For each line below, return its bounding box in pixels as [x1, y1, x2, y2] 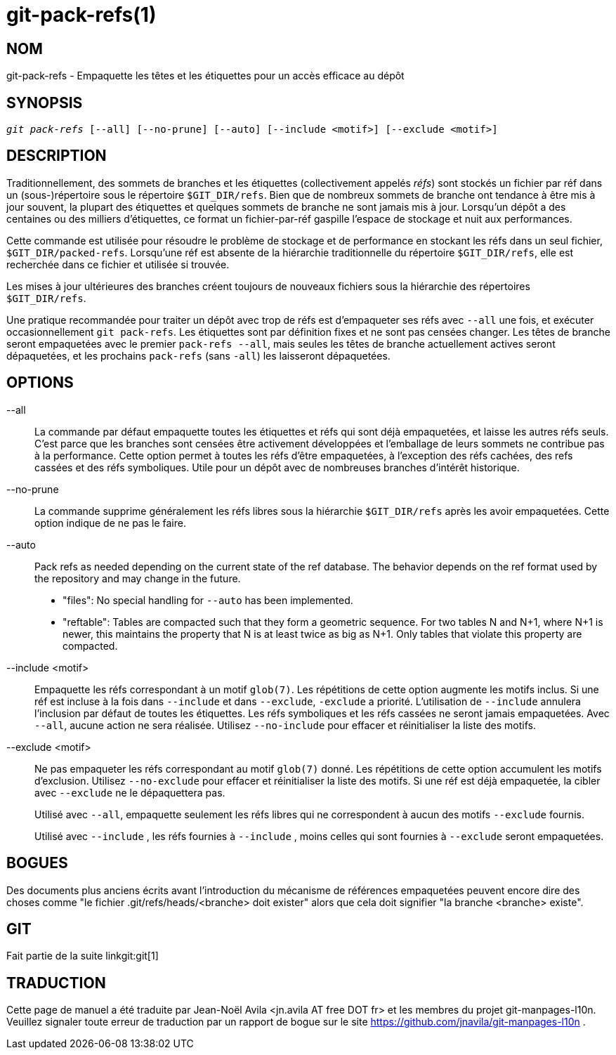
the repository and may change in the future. [34, 572, 241, 584]
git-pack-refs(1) [6, 3, 157, 27]
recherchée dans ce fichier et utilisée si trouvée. [6, 258, 230, 270]
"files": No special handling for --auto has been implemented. [63, 594, 353, 606]
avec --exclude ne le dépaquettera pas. [34, 786, 225, 799]
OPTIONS [6, 374, 74, 392]
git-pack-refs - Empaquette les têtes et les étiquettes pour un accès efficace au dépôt [6, 70, 405, 82]
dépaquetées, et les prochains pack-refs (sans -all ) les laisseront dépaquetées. [6, 349, 391, 362]
